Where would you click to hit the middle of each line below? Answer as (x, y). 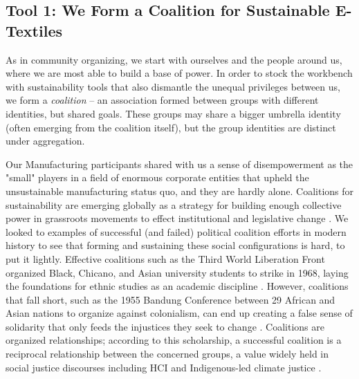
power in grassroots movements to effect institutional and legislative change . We (177, 218)
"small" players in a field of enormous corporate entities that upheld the (157, 177)
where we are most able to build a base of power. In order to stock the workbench (179, 73)
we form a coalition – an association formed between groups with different (162, 100)
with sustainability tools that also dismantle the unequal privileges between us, (173, 86)
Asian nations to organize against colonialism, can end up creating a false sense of (179, 313)
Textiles (34, 30)
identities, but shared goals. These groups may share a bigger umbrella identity (173, 113)
